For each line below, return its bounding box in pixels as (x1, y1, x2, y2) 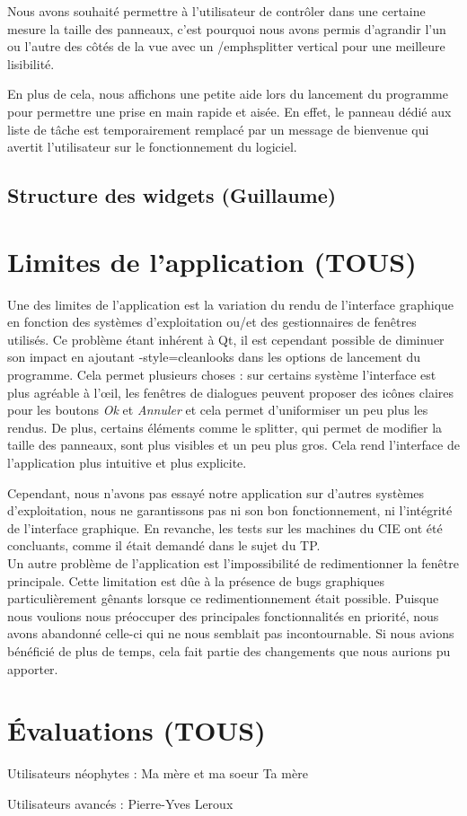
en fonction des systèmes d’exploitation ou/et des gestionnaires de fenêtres (7, 312, 417, 331)
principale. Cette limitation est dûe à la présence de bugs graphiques (7, 571, 385, 590)
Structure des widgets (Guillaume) (7, 181, 337, 209)
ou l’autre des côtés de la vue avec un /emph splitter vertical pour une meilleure (7, 37, 445, 56)
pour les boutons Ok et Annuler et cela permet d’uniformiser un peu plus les (7, 400, 428, 419)
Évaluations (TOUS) (7, 712, 266, 749)
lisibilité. (7, 54, 55, 73)
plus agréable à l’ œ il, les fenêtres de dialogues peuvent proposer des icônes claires (7, 382, 454, 401)
